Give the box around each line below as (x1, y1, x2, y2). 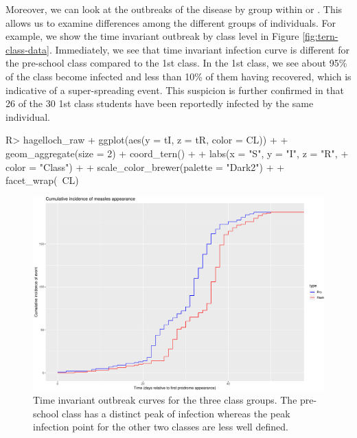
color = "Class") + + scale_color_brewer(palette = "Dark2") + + (5, 159, 285, 174)
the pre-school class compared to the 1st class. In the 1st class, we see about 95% (5, 56, 347, 70)
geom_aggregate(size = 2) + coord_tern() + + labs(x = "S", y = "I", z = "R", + (5, 146, 349, 160)
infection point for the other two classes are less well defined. (33, 419, 288, 434)
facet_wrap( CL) (5, 173, 79, 187)
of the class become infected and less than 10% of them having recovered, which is (5, 69, 352, 83)
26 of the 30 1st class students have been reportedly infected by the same (5, 96, 314, 111)
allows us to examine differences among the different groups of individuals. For (5, 15, 336, 30)
